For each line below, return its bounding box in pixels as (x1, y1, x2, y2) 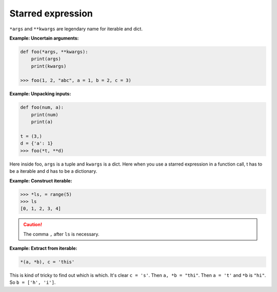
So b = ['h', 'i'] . (9, 279, 56, 285)
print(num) (31, 112, 58, 118)
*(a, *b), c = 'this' (20, 259, 75, 265)
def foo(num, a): (20, 104, 64, 111)
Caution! (23, 222, 43, 228)
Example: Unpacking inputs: (9, 90, 71, 97)
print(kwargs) (31, 63, 67, 69)
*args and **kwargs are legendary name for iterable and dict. (9, 26, 143, 32)
